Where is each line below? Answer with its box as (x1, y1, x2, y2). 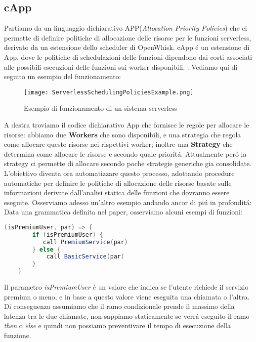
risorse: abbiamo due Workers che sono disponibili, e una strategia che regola (4, 129, 241, 139)
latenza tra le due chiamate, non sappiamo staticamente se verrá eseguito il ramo (4, 310, 250, 321)
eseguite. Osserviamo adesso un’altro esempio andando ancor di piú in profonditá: (4, 197, 252, 207)
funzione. (4, 330, 31, 341)
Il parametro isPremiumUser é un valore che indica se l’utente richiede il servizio (4, 282, 249, 292)
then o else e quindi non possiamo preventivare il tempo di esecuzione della (4, 320, 231, 331)
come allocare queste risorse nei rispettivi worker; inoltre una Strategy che (4, 139, 233, 149)
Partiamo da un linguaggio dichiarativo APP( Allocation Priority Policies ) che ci (4, 23, 247, 33)
